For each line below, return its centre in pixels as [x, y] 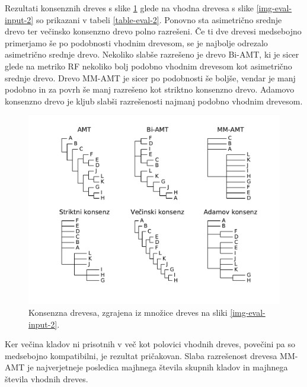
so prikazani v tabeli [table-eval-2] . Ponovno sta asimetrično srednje [159, 19]
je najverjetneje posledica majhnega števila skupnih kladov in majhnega [158, 367]
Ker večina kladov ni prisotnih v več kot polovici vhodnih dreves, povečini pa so [150, 344]
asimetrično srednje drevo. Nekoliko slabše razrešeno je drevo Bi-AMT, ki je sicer [152, 54]
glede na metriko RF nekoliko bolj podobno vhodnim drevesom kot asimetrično [148, 66]
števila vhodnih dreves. [47, 378]
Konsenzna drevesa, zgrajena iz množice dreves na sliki [128, 312]
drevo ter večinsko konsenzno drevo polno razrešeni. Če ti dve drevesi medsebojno [153, 31]
